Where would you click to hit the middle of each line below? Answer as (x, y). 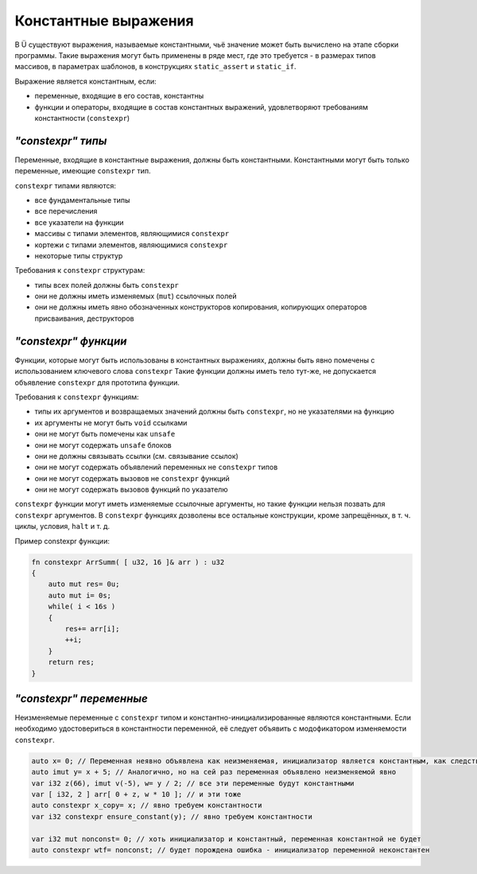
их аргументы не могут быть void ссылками (111, 422)
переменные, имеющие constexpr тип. (83, 171)
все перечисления (66, 212)
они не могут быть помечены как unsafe (105, 434)
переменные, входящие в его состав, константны (119, 96)
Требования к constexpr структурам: (80, 270)
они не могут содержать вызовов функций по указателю (131, 490)
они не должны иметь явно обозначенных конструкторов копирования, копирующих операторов (201, 307)
